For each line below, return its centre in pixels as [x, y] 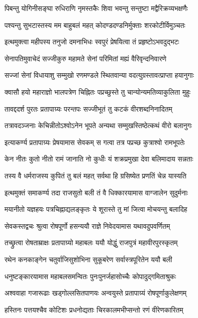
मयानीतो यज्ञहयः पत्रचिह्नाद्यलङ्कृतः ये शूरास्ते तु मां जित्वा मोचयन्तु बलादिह [96, 209]
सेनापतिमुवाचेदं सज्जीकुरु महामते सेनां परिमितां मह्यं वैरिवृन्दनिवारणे [86, 58]
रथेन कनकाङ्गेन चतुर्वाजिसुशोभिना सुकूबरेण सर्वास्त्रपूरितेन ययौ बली [88, 259]
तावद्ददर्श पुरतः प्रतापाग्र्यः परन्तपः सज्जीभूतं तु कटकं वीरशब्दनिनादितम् [89, 108]
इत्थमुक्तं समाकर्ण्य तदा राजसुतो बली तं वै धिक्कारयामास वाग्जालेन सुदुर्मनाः [96, 192]
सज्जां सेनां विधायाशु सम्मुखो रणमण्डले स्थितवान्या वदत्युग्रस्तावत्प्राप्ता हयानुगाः [99, 75]
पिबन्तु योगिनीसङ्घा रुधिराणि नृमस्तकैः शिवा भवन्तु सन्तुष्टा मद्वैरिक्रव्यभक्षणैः [96, 8]
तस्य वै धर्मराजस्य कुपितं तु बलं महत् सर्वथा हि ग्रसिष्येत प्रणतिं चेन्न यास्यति [96, 175]
